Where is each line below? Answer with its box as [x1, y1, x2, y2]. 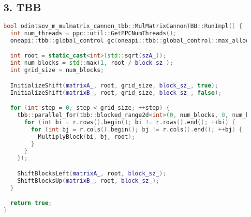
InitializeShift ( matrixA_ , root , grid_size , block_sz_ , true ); [10, 82, 218, 89]
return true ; [10, 200, 52, 207]
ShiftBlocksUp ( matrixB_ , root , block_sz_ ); [17, 177, 160, 184]
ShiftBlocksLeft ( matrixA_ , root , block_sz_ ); [17, 170, 166, 177]
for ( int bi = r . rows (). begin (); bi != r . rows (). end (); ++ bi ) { [24, 118, 236, 126]
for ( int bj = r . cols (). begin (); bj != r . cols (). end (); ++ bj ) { [31, 126, 243, 133]
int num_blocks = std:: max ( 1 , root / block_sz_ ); [10, 59, 173, 67]
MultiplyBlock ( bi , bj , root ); [38, 133, 135, 140]
